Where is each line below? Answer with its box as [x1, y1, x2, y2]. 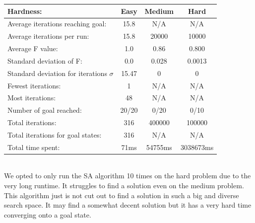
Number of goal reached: [7, 105, 82, 115]
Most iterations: [7, 92, 56, 103]
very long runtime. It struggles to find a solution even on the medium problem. [4, 180, 244, 191]
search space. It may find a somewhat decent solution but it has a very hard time [4, 200, 252, 210]
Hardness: [7, 5, 42, 16]
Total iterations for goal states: [7, 129, 102, 140]
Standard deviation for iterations [7, 68, 107, 78]
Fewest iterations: [7, 80, 61, 90]
